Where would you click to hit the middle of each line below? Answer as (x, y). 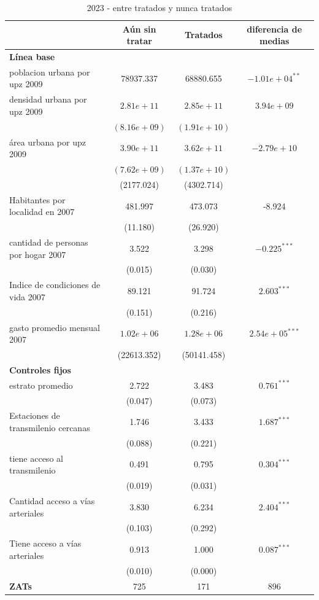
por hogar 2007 (38, 254)
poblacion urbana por (50, 72)
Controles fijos (40, 369)
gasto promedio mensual (55, 327)
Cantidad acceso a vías (52, 500)
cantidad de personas (49, 242)
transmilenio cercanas (50, 427)
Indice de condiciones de (55, 285)
